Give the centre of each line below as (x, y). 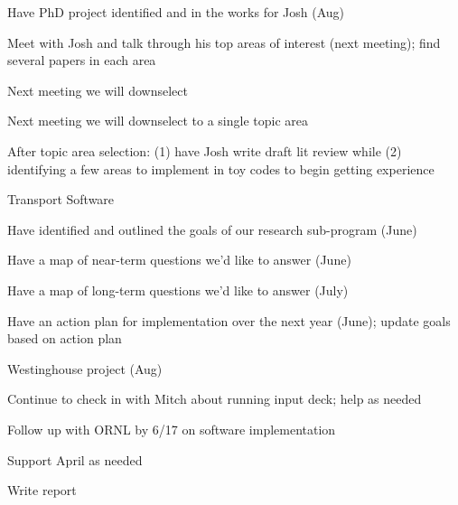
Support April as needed (75, 459)
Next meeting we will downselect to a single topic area (158, 121)
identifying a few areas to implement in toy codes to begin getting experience (221, 168)
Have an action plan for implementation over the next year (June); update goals (229, 320)
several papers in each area (82, 60)
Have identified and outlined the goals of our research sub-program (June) (212, 229)
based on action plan (65, 338)
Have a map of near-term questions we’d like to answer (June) (179, 260)
